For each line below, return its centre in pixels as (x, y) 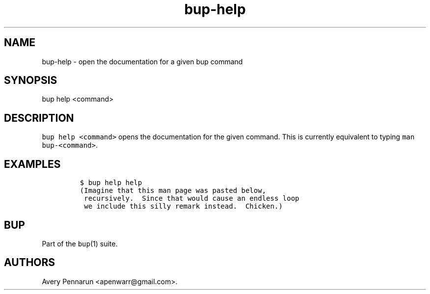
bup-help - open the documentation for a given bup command (142, 61)
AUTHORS (30, 263)
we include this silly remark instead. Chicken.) (183, 206)
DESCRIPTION (39, 118)
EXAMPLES (32, 164)
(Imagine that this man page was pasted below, (173, 191)
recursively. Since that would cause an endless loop (192, 199)
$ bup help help (111, 183)
